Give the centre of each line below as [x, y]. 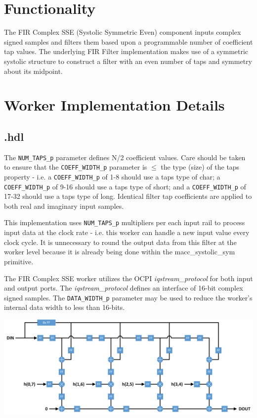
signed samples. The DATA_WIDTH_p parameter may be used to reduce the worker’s [128, 297]
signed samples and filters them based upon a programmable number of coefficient [128, 41]
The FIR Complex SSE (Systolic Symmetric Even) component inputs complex [123, 32]
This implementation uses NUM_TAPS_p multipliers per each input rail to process [125, 222]
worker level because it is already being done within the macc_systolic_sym [120, 252]
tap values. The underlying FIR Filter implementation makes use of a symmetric [126, 51]
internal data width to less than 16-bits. [64, 307]
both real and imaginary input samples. [64, 206]
